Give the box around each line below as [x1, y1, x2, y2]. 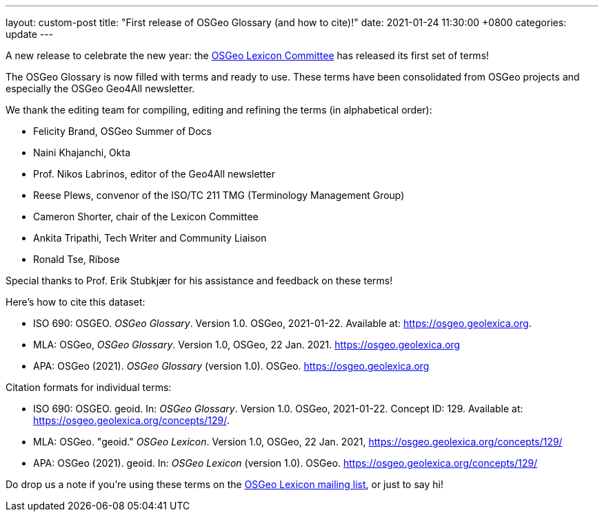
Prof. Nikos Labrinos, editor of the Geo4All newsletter [33, 168, 276, 180]
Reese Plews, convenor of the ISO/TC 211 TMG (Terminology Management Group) [33, 189, 405, 201]
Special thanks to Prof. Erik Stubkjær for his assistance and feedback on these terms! [6, 275, 393, 286]
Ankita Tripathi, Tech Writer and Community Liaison [33, 232, 267, 244]
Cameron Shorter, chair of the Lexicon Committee [33, 211, 259, 222]
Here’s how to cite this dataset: [6, 296, 145, 308]
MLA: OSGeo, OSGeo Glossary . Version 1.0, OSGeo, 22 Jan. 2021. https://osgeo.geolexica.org [33, 339, 461, 350]
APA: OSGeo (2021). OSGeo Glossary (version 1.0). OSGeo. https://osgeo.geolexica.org [33, 360, 430, 372]
